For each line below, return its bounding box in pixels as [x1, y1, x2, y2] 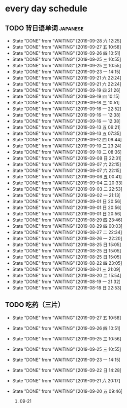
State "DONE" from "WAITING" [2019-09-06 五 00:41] [12, 174, 122, 179]
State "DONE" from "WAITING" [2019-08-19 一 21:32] [12, 279, 121, 285]
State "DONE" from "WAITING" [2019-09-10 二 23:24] [12, 143, 122, 149]
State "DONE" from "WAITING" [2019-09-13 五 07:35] [12, 130, 122, 136]
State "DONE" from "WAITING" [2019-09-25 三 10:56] [12, 335, 122, 341]
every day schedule [5, 3, 88, 14]
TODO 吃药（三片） [5, 301, 64, 309]
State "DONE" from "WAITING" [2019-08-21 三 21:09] [12, 266, 121, 272]
